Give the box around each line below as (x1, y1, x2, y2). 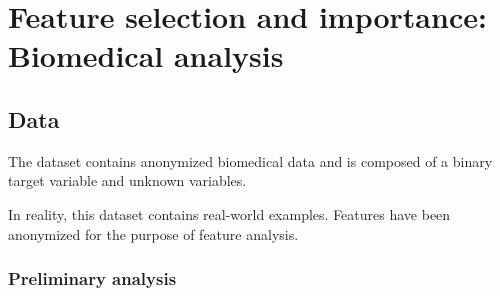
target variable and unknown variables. (8, 170, 247, 191)
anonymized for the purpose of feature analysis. (8, 223, 299, 244)
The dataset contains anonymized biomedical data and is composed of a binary (8, 150, 493, 171)
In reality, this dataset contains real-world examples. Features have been (8, 203, 451, 224)
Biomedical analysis (8, 35, 284, 76)
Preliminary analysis (8, 266, 177, 291)
